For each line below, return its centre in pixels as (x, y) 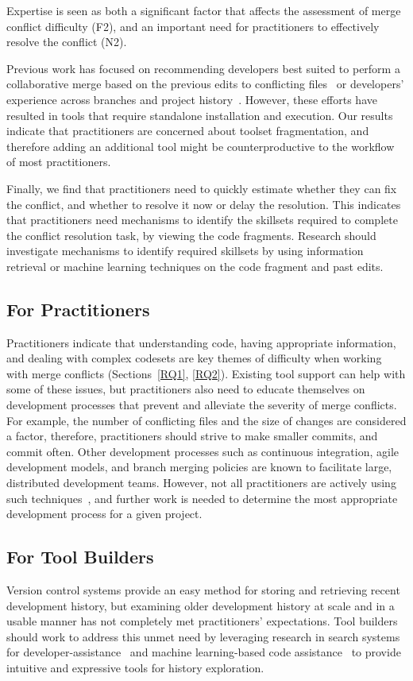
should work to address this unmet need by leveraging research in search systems (203, 636)
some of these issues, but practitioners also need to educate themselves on (186, 389)
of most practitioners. (59, 162)
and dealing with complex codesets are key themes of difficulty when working (194, 358)
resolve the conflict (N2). (67, 42)
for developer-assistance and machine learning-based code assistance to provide (204, 652)
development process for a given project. (104, 514)
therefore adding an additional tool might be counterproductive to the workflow (201, 146)
